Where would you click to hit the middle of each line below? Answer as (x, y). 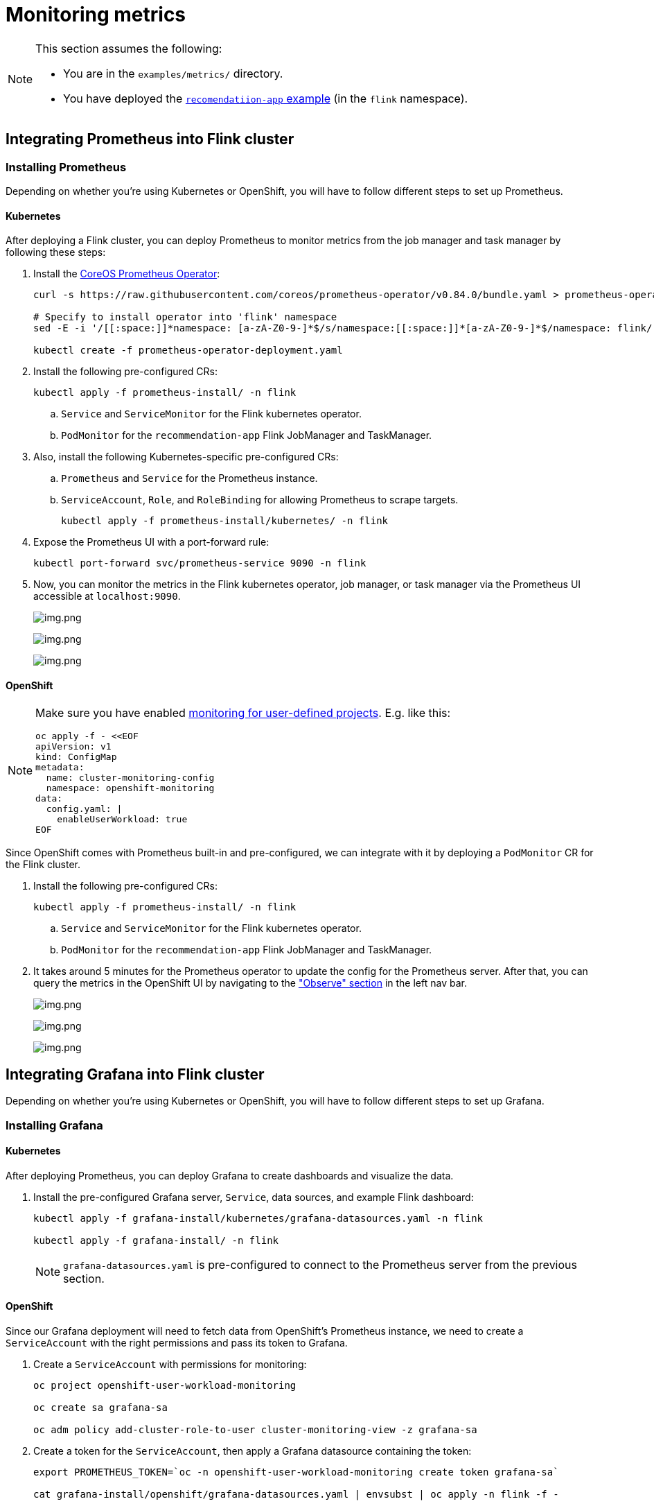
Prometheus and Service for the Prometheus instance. (189, 478)
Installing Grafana (54, 1125)
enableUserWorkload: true (122, 820)
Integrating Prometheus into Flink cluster (150, 139)
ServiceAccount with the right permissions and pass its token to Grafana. (177, 1343)
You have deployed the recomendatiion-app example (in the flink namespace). (266, 98)
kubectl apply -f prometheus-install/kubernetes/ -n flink (225, 521)
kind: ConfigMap (76, 757)
